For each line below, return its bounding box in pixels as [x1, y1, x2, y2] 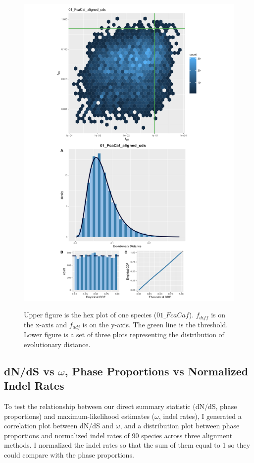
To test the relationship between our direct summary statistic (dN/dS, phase [4, 401, 237, 412]
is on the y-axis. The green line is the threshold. [82, 319, 228, 329]
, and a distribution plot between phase [120, 420, 240, 431]
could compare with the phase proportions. [4, 450, 134, 460]
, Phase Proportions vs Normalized [64, 363, 249, 378]
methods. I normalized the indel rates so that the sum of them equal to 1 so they [4, 440, 251, 450]
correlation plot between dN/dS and [4, 420, 113, 431]
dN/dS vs [4, 363, 54, 378]
